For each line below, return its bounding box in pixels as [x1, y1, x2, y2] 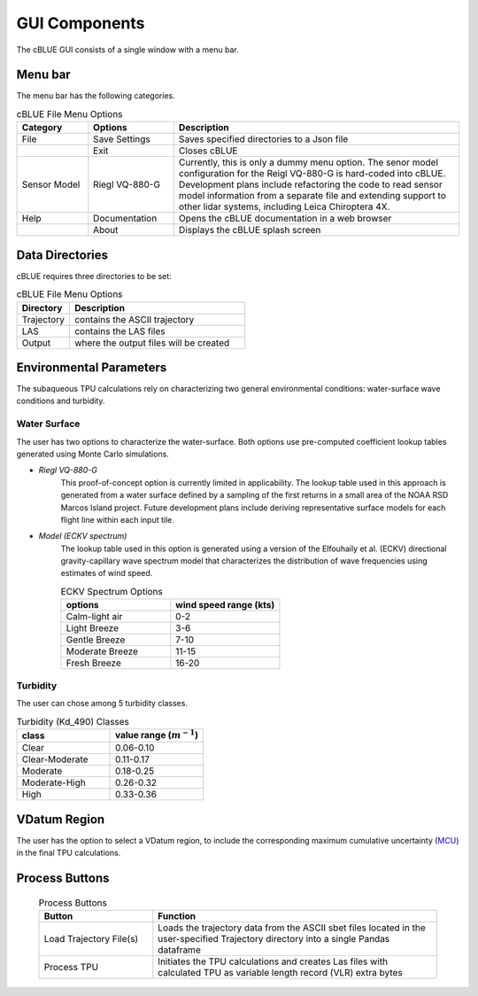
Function [158, 909, 197, 922]
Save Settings [93, 133, 150, 145]
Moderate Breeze [66, 645, 139, 658]
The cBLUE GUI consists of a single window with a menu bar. [16, 44, 239, 55]
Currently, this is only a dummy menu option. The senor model [178, 156, 438, 168]
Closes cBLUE [178, 144, 238, 157]
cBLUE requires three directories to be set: [16, 270, 172, 281]
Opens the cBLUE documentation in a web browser [178, 213, 392, 225]
